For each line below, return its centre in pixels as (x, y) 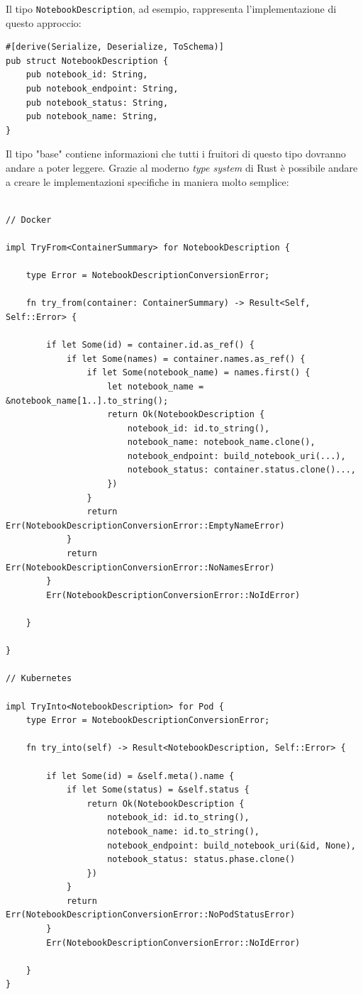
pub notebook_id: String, (87, 75)
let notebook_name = (156, 386)
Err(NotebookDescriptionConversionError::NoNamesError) (140, 567)
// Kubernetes (39, 679)
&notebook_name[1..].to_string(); (87, 401)
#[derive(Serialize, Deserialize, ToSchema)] (115, 47)
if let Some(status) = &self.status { (158, 790)
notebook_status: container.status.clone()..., (241, 470)
